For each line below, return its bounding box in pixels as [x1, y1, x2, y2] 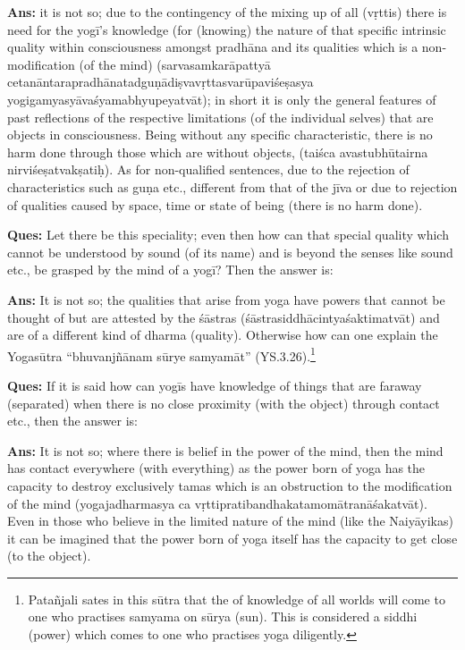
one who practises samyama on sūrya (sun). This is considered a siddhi [28, 607, 418, 626]
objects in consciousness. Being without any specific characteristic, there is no [7, 125, 433, 144]
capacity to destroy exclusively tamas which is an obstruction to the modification [7, 476, 452, 494]
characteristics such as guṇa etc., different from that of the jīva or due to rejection [7, 177, 458, 196]
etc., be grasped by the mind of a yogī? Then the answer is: [7, 260, 334, 279]
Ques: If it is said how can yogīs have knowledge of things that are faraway [7, 376, 422, 394]
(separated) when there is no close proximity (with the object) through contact [7, 393, 440, 412]
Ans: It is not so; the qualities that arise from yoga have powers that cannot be [7, 290, 445, 308]
